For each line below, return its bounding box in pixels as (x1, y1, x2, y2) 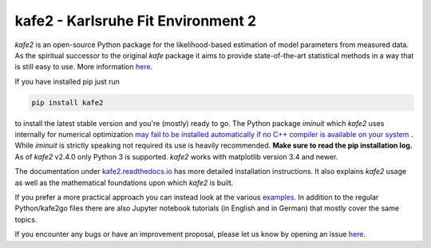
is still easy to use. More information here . (14, 62, 153, 72)
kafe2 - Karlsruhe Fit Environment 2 (14, 12, 257, 30)
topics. (14, 215, 38, 224)
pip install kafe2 (31, 98, 104, 107)
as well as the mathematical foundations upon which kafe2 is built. (14, 178, 234, 187)
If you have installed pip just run (14, 77, 120, 86)
